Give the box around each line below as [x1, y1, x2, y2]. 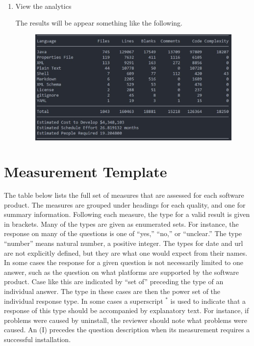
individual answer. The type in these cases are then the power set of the [4, 286, 221, 296]
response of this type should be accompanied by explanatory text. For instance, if [4, 305, 249, 316]
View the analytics [15, 1, 72, 11]
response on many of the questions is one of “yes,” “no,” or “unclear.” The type [4, 228, 242, 239]
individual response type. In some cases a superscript [4, 295, 163, 306]
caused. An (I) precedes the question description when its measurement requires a [4, 324, 250, 335]
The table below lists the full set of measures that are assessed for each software [4, 190, 244, 200]
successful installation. [4, 334, 71, 344]
